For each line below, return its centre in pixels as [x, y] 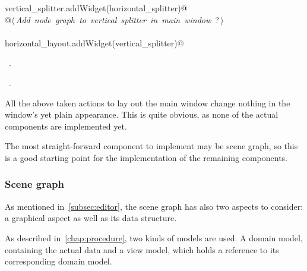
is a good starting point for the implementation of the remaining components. [146, 157]
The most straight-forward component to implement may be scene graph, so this [151, 146]
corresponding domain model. [58, 261]
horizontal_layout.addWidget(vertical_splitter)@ [94, 42]
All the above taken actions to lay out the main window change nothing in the [148, 103]
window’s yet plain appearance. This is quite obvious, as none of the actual [142, 114]
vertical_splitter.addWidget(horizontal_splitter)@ [96, 8]
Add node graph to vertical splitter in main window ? [117, 19]
